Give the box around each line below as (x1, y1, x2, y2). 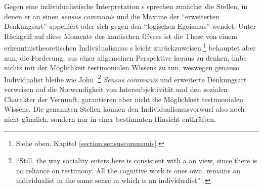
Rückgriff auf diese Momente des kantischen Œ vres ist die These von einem (4, 30, 237, 41)
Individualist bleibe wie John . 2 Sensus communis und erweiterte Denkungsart (4, 72, 247, 84)
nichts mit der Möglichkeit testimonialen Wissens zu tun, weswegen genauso (4, 62, 240, 73)
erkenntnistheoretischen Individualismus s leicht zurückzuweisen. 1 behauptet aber (4, 41, 256, 53)
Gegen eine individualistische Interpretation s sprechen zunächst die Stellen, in (4, 1, 248, 11)
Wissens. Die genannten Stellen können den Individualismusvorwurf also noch (4, 104, 245, 114)
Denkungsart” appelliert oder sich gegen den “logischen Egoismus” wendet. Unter (4, 21, 256, 31)
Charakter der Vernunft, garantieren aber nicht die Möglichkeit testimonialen (4, 93, 243, 104)
